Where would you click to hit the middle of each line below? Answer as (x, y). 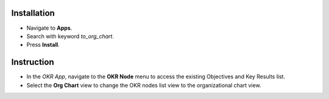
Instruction (33, 62)
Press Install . (43, 45)
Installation (33, 13)
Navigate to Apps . (49, 28)
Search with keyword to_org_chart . (70, 36)
